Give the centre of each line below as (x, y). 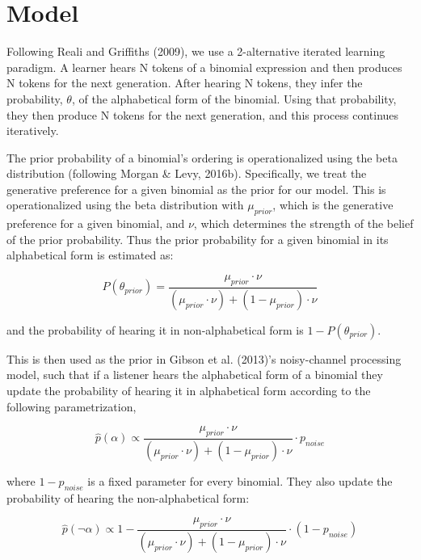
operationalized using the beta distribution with (125, 205)
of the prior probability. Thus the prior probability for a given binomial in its (198, 239)
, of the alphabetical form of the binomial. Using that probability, (234, 98)
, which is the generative (333, 205)
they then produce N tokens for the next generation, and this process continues (203, 114)
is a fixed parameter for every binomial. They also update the (240, 480)
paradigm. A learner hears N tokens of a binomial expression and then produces (204, 67)
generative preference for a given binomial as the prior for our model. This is (196, 189)
